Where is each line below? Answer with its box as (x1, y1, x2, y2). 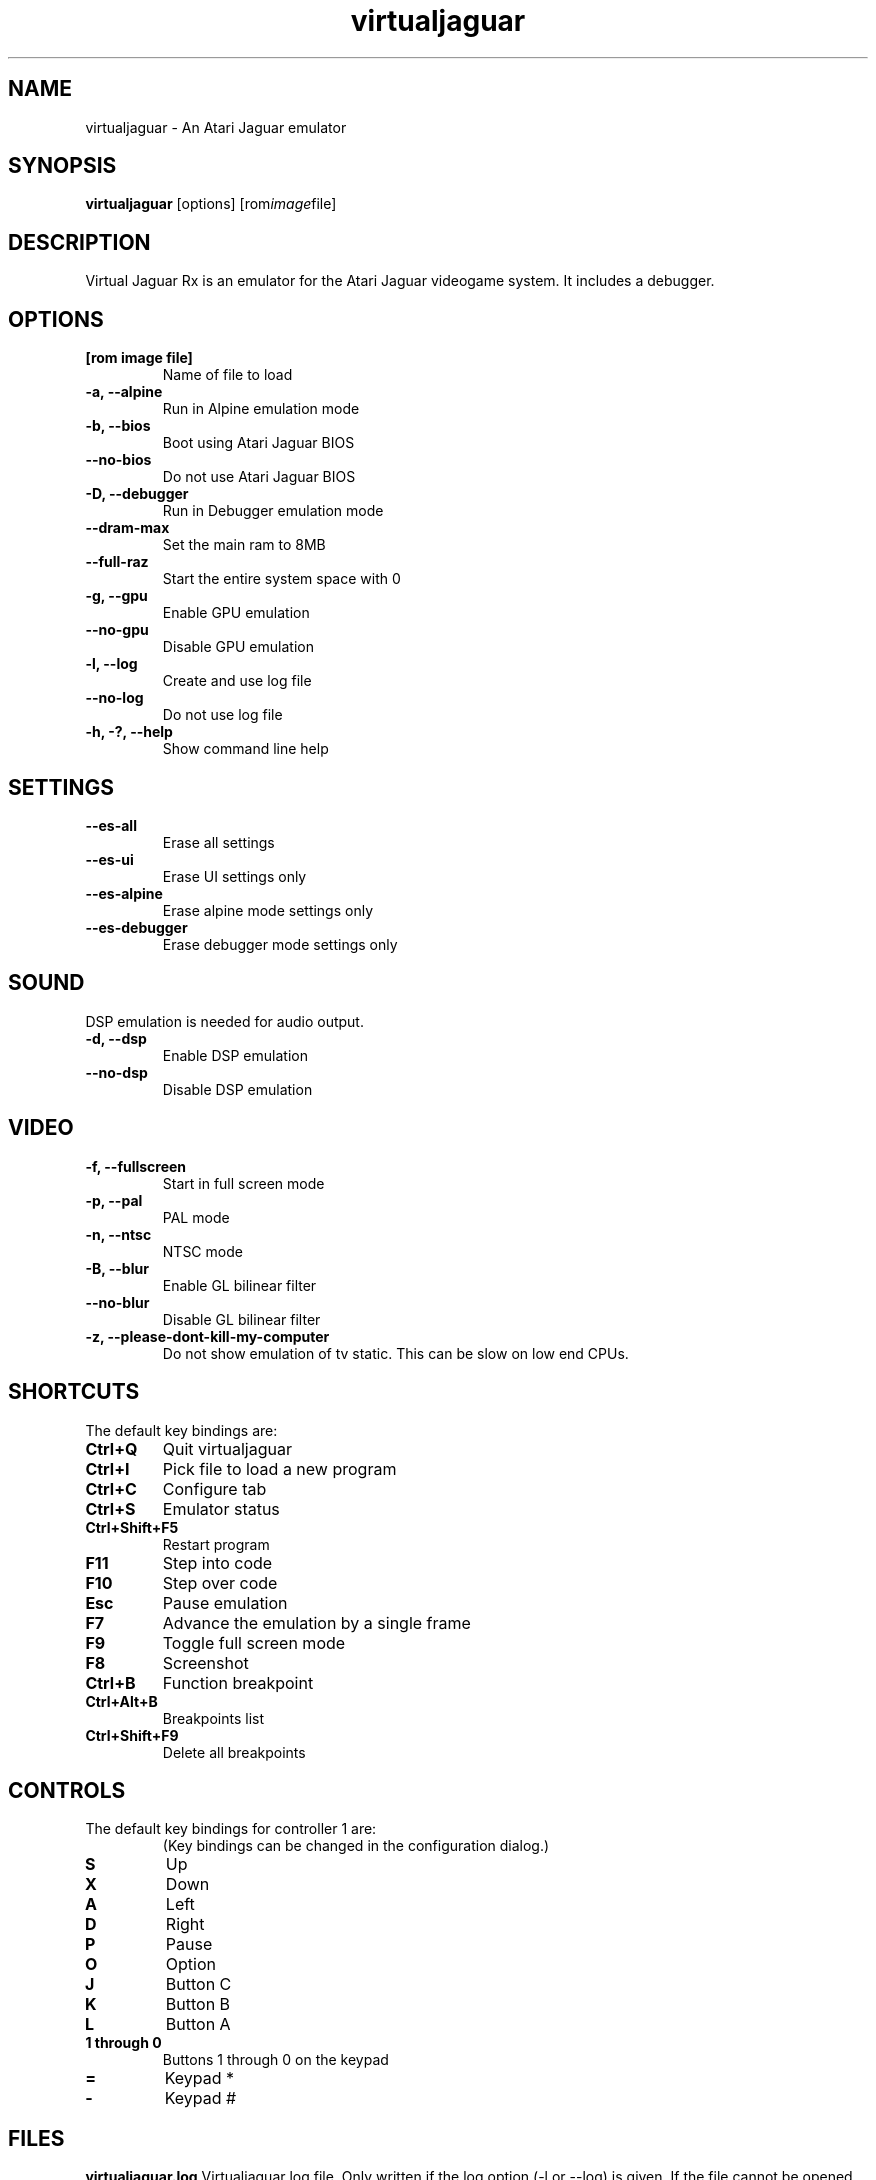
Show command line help (162, 740, 329, 758)
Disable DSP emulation (162, 1080, 313, 1098)
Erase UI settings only (162, 867, 307, 885)
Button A (165, 2014, 231, 2035)
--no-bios (85, 451, 152, 469)
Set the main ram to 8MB (162, 536, 326, 554)
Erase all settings (162, 833, 275, 851)
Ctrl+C (85, 1478, 137, 1499)
